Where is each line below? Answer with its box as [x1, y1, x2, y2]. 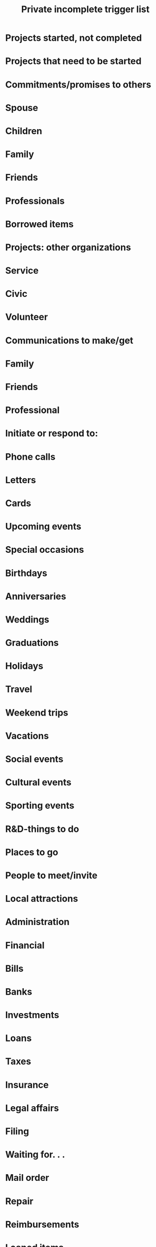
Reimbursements [5, 1219, 80, 1230]
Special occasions [5, 544, 84, 555]
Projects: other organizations [5, 242, 131, 253]
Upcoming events [5, 521, 81, 532]
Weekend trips [5, 707, 69, 718]
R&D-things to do [5, 823, 79, 835]
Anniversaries [5, 590, 67, 602]
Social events [5, 754, 64, 765]
